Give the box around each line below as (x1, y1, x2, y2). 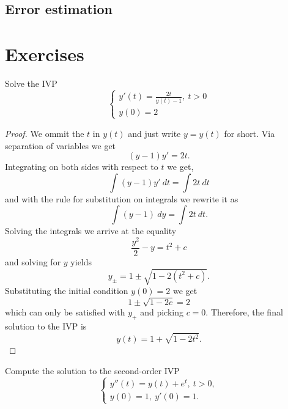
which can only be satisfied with (5, 306, 125, 319)
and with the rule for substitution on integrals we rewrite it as (5, 192, 238, 205)
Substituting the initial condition (5, 284, 128, 297)
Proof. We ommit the (5, 127, 84, 139)
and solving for (5, 256, 61, 268)
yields (70, 256, 92, 268)
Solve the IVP (5, 76, 57, 89)
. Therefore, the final (205, 306, 283, 319)
